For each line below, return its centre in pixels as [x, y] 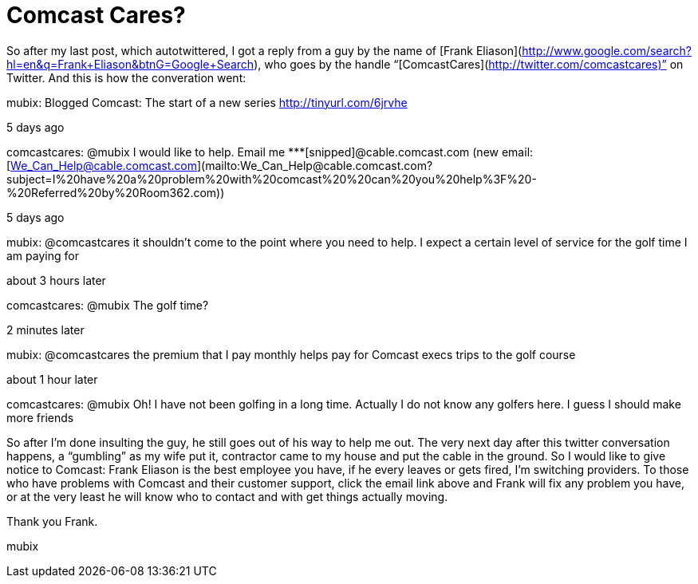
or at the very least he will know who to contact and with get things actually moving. [227, 496]
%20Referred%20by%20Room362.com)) [116, 192]
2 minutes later [45, 329]
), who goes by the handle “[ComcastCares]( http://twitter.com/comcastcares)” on [469, 64]
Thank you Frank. [52, 521]
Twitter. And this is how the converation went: [126, 77]
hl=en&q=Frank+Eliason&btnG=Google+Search [130, 64]
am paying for [43, 255]
